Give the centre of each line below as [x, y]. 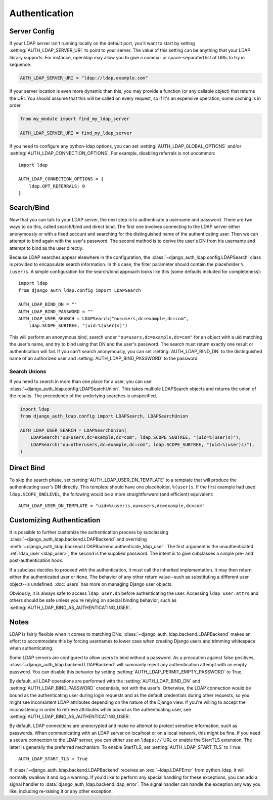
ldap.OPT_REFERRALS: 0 [57, 186]
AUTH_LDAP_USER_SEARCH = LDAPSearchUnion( [73, 430]
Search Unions [28, 371]
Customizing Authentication [55, 520]
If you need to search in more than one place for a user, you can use [80, 382]
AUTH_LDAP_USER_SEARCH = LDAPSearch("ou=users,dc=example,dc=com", [104, 319]
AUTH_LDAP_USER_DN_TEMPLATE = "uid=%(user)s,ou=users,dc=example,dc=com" [112, 506]
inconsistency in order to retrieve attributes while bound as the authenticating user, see [100, 709]
